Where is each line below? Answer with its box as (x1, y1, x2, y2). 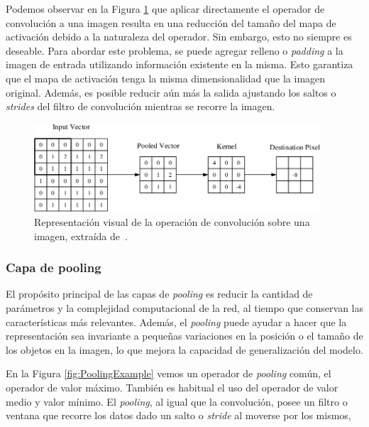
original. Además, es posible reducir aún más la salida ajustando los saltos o (6, 85, 336, 99)
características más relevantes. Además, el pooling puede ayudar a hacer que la (6, 314, 347, 329)
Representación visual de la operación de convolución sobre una (34, 215, 310, 229)
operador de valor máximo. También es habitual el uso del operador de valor (6, 380, 338, 395)
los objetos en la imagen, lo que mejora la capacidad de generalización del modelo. (6, 342, 363, 357)
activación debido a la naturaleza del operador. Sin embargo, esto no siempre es (6, 29, 352, 44)
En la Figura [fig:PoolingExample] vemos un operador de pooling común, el (6, 366, 331, 381)
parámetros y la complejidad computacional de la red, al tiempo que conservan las (6, 301, 363, 315)
